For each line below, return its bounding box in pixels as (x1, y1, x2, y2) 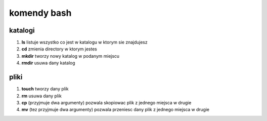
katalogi (9, 26, 35, 35)
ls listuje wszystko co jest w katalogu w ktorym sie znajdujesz (21, 40, 148, 45)
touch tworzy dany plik (21, 86, 69, 92)
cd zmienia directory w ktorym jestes (21, 46, 97, 52)
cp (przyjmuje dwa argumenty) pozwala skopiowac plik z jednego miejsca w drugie (21, 99, 191, 106)
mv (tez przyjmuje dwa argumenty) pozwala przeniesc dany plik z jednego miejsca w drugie (21, 107, 210, 113)
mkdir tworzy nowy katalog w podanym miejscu (21, 53, 120, 59)
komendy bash (9, 7, 72, 18)
